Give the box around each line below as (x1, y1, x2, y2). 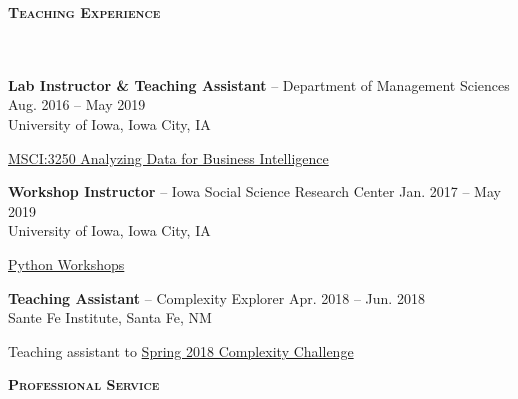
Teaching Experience (8, 2, 161, 22)
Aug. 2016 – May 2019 (8, 94, 146, 115)
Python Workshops (8, 253, 125, 274)
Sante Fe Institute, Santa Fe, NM (8, 307, 212, 328)
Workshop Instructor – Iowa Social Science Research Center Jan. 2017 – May (8, 181, 501, 202)
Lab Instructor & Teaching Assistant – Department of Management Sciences (8, 74, 510, 95)
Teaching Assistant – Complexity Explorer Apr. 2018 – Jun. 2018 (8, 287, 425, 308)
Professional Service (8, 374, 160, 395)
